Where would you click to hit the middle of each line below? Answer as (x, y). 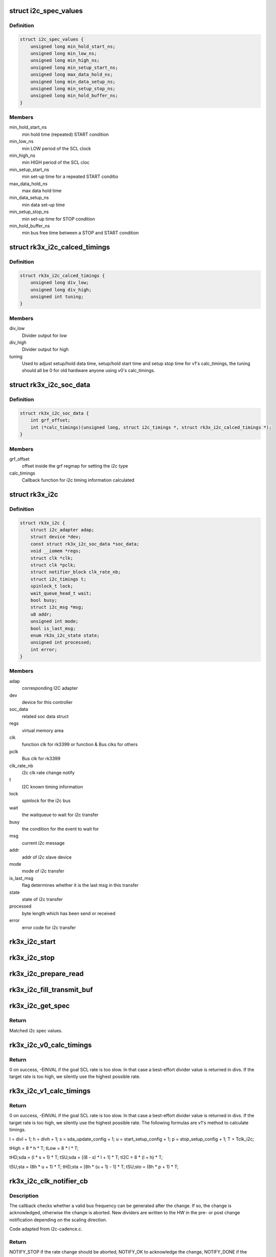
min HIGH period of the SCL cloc (56, 162)
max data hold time (42, 191)
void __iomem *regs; (56, 551)
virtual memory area (43, 730)
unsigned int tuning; (57, 297)
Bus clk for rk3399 (41, 759)
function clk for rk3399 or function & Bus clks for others (80, 745)
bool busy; (44, 600)
